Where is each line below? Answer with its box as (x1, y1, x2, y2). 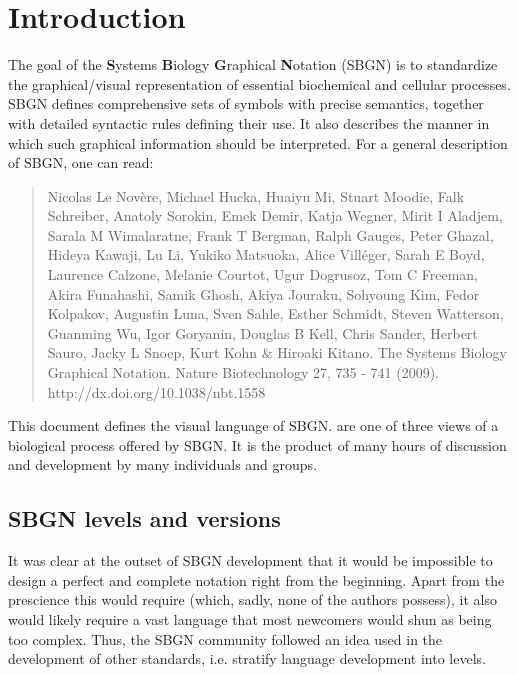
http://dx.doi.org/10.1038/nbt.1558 (47, 381, 266, 402)
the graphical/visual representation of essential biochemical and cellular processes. (8, 73, 511, 94)
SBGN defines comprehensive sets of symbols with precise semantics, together (8, 93, 484, 114)
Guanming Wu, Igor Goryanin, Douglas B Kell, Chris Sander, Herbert (47, 322, 478, 343)
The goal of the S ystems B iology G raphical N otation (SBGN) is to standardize (8, 54, 498, 75)
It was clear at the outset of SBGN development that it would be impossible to (8, 550, 493, 571)
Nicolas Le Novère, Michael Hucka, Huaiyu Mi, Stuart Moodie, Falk (47, 185, 465, 206)
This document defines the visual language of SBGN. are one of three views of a (8, 415, 499, 436)
